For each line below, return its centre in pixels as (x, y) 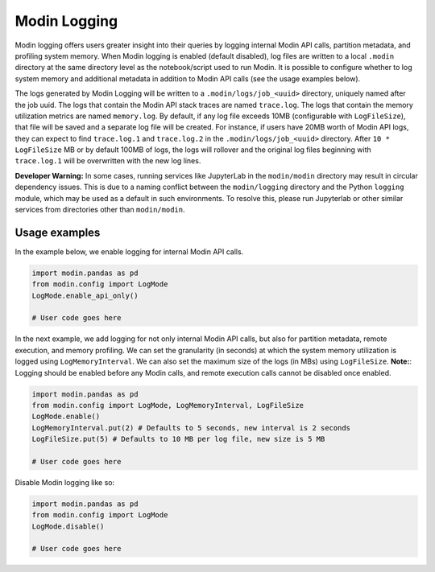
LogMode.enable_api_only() (85, 295)
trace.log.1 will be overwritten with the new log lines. (108, 161)
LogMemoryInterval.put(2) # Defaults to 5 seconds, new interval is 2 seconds (191, 428)
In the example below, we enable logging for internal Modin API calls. (129, 251)
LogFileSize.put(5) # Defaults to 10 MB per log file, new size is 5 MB (178, 439)
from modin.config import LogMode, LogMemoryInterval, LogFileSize (168, 405)
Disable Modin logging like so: (65, 482)
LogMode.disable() (68, 526)
